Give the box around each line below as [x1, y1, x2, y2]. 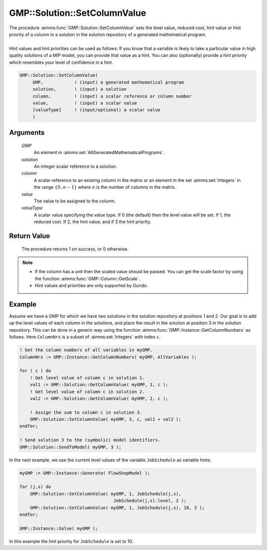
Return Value [9, 232, 50, 240]
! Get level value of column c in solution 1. [30, 375, 145, 381]
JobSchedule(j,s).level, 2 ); [113, 498, 187, 503]
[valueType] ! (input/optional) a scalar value [32, 107, 161, 113]
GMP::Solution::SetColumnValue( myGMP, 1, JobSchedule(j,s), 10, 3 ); [30, 505, 205, 510]
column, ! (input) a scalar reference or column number [32, 93, 192, 99]
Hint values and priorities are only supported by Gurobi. [35, 283, 148, 289]
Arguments [9, 129, 45, 137]
